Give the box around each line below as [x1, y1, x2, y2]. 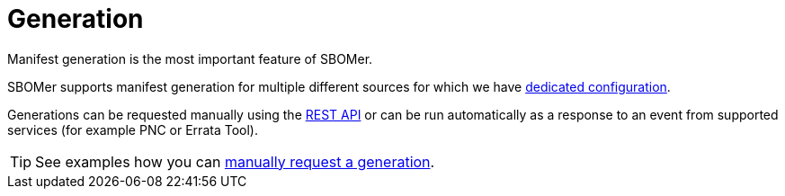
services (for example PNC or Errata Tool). [7, 121, 258, 138]
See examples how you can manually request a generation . [35, 152, 435, 171]
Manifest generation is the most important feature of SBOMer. [7, 50, 373, 67]
